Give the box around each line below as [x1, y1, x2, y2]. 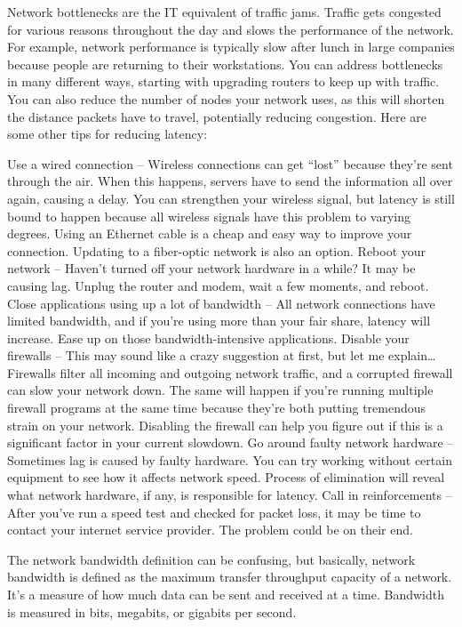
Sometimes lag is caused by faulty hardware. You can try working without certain [7, 450, 452, 469]
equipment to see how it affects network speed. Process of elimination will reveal [7, 468, 445, 486]
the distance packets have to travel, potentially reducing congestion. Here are [7, 107, 427, 125]
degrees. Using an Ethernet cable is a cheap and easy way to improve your [7, 224, 412, 243]
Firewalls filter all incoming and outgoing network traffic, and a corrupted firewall [7, 363, 453, 382]
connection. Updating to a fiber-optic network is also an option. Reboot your [7, 241, 426, 260]
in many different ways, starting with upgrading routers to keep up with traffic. [7, 72, 440, 91]
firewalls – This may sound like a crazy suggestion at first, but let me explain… [7, 346, 436, 365]
